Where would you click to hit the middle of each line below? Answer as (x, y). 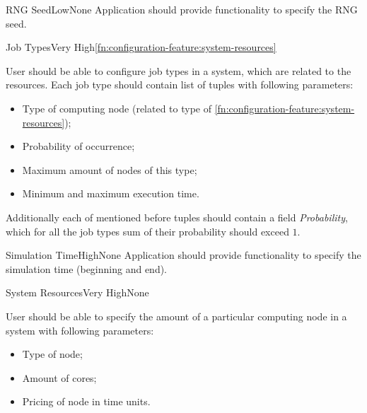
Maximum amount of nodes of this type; (110, 169)
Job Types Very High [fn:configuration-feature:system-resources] (141, 47)
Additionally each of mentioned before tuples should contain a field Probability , (177, 217)
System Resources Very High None (77, 292)
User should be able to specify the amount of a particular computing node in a (176, 316)
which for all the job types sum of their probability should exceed (147, 231)
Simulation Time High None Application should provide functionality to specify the (183, 255)
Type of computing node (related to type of (117, 108)
